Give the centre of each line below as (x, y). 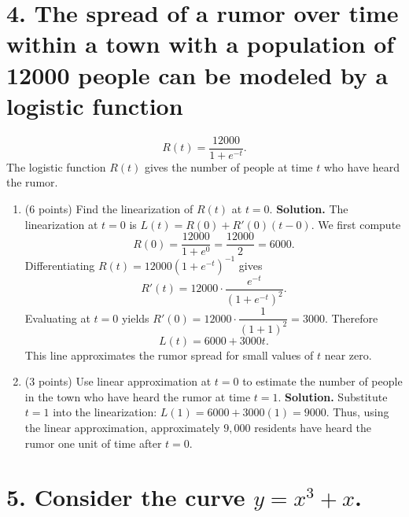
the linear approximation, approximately (122, 427)
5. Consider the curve (126, 497)
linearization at (61, 224)
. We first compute (356, 224)
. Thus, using (357, 412)
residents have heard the (313, 427)
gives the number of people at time (228, 166)
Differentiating (60, 265)
